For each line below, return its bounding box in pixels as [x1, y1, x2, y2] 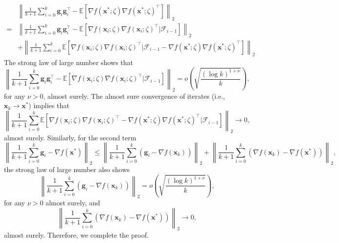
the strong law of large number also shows [4, 164, 130, 175]
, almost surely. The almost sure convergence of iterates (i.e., [43, 90, 225, 101]
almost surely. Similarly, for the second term [4, 132, 136, 142]
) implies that [28, 100, 69, 110]
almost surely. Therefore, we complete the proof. [4, 229, 149, 240]
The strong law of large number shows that [4, 57, 133, 67]
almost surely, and [45, 198, 100, 208]
